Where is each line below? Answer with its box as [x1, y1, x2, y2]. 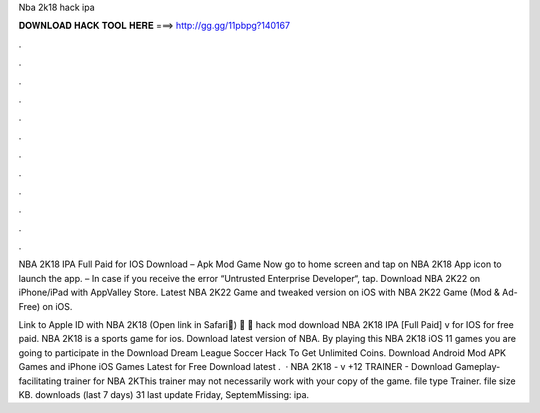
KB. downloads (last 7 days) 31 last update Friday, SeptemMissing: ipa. [18, 388, 310, 400]
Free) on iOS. [18, 300, 73, 312]
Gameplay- [455, 361, 501, 373]
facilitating [18, 375, 62, 387]
